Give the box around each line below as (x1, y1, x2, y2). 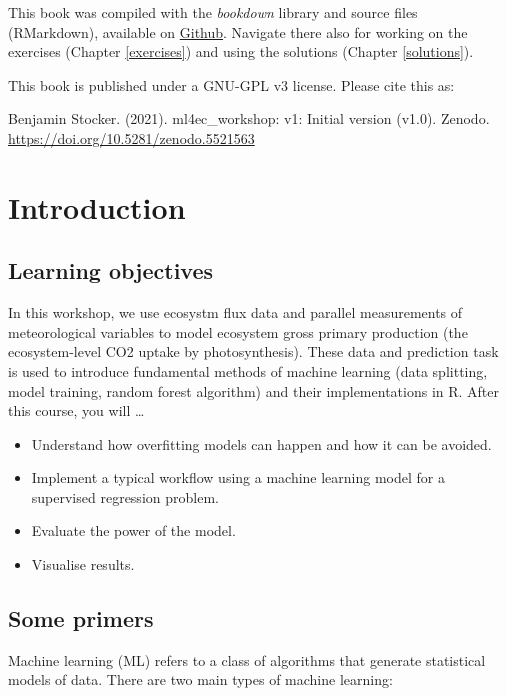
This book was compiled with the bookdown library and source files (8, 2, 418, 22)
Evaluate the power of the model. (31, 520, 236, 541)
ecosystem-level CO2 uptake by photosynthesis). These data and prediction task (8, 341, 499, 362)
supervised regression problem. (31, 486, 219, 507)
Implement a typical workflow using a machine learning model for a (31, 467, 445, 488)
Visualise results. (31, 554, 135, 575)
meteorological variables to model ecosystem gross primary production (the (8, 321, 468, 342)
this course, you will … (8, 400, 145, 421)
